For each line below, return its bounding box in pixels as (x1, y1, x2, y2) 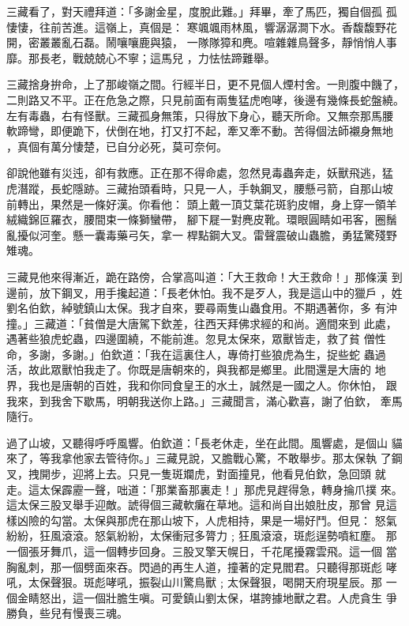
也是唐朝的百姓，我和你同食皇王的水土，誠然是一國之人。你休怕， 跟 (39, 377, 397, 394)
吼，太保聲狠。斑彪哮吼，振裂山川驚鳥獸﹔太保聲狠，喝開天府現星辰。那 (6, 574, 382, 590)
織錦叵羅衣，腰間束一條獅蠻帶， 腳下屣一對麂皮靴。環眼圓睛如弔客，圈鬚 (17, 211, 397, 228)
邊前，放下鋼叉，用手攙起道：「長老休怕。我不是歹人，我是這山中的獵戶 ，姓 (6, 284, 403, 300)
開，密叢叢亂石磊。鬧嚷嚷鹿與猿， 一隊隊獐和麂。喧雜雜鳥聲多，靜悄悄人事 (6, 34, 397, 51)
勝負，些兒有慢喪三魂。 (6, 605, 128, 621)
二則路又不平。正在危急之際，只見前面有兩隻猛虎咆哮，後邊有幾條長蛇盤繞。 (6, 91, 404, 107)
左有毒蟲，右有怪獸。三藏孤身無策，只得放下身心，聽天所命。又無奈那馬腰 (6, 107, 393, 123)
